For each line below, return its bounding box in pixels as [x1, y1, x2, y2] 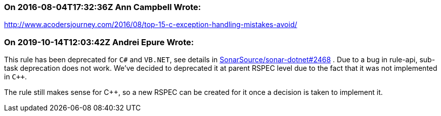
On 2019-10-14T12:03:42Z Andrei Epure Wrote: [4, 37, 194, 47]
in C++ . [4, 72, 27, 81]
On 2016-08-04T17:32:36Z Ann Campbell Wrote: [4, 2, 201, 12]
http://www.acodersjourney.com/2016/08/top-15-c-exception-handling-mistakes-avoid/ [4, 20, 297, 29]
